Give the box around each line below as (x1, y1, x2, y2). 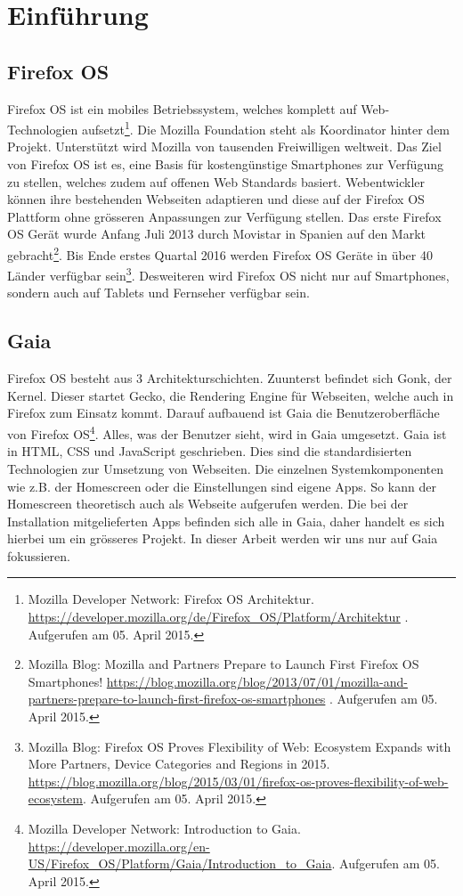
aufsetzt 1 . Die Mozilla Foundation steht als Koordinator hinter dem (81, 118, 451, 138)
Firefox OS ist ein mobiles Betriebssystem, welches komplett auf (7, 99, 357, 118)
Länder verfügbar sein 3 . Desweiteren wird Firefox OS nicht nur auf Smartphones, (7, 264, 450, 284)
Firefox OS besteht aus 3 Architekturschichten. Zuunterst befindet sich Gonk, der (7, 369, 452, 387)
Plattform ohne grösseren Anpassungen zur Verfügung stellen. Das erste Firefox (7, 207, 442, 225)
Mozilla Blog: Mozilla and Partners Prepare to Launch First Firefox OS (28, 655, 419, 673)
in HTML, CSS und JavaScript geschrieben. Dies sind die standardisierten (7, 442, 412, 460)
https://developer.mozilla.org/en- (28, 836, 210, 855)
